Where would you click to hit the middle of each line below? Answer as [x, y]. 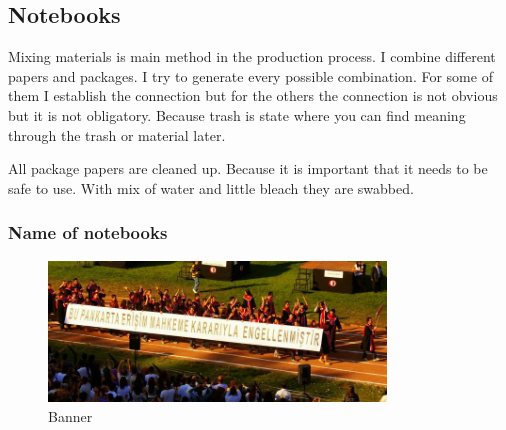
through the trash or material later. [117, 134]
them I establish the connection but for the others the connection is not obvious [253, 95]
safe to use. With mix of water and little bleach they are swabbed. [211, 187]
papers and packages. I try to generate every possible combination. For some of [250, 75]
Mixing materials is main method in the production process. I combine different [252, 56]
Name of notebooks [88, 232]
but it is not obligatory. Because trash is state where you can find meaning [237, 114]
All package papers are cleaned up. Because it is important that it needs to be [248, 168]
